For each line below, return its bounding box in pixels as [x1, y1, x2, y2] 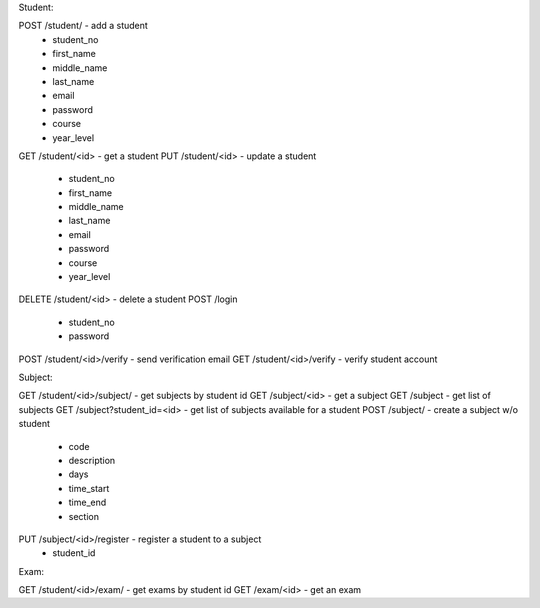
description [68, 454, 116, 466]
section [68, 510, 100, 522]
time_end [68, 496, 107, 509]
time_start [68, 482, 110, 494]
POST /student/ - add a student [18, 20, 149, 32]
